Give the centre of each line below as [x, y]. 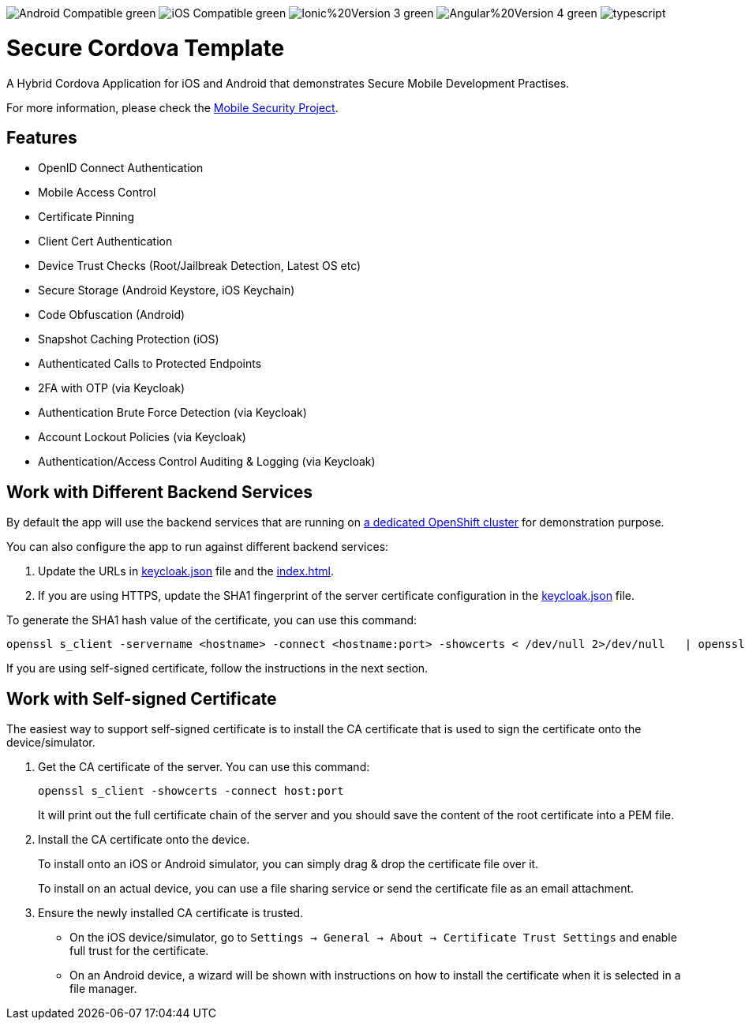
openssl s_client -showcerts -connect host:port [191, 791]
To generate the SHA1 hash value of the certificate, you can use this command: [212, 620]
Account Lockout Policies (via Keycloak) [142, 437]
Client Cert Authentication [105, 242]
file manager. [103, 989]
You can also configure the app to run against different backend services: [198, 547]
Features [42, 137]
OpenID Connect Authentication [121, 168]
